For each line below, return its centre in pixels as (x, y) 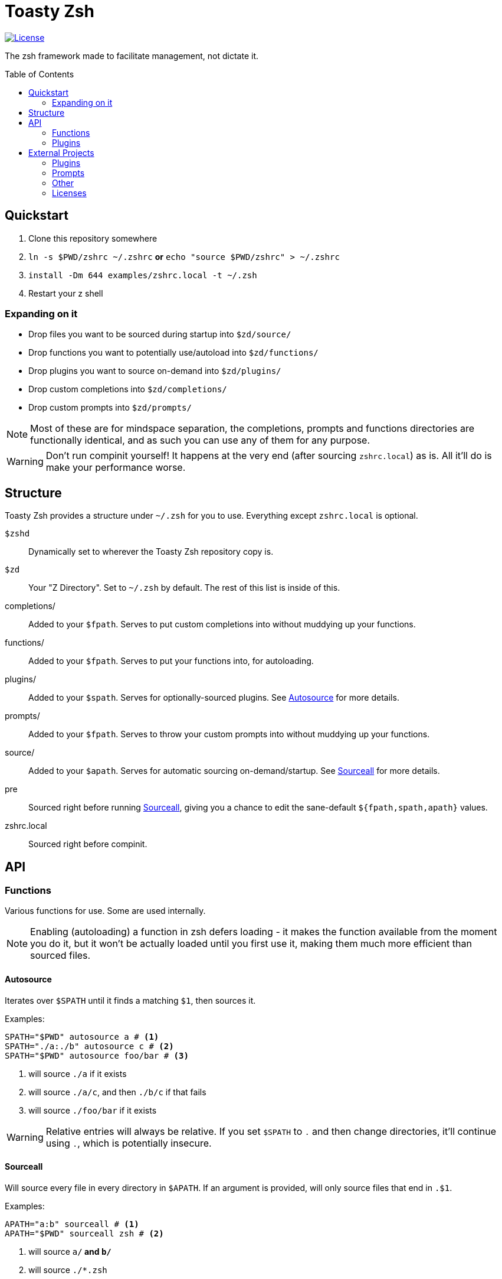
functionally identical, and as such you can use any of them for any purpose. (200, 440)
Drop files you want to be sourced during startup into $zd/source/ (160, 334)
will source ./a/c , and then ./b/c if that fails (117, 1092)
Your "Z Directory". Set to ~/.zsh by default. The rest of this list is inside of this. (184, 588)
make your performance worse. (116, 468)
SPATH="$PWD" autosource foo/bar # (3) (97, 1055)
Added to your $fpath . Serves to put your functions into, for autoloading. (171, 661)
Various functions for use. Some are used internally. (105, 911)
